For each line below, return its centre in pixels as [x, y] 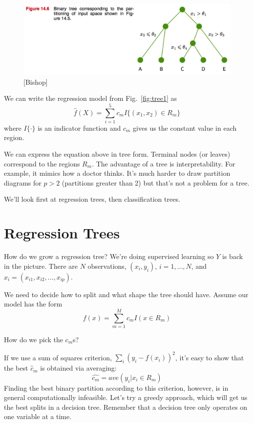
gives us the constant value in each [185, 128]
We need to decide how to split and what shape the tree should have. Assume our [126, 294]
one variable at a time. [38, 416]
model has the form [33, 304]
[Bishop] [36, 82]
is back [233, 256]
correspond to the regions [42, 163]
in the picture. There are [41, 266]
